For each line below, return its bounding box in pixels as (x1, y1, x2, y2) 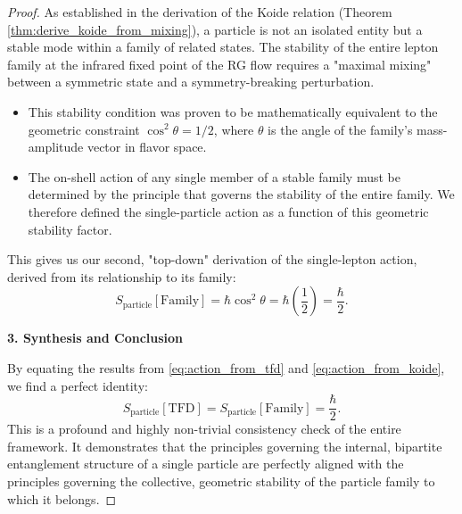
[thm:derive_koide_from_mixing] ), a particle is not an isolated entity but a (7, 20, 423, 38)
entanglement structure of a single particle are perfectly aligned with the (7, 454, 404, 473)
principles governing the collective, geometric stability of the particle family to (7, 471, 435, 490)
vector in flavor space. (87, 137, 207, 156)
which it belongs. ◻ (7, 489, 117, 508)
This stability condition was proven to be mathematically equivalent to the (28, 102, 438, 120)
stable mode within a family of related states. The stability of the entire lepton (7, 37, 439, 56)
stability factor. (28, 220, 112, 238)
